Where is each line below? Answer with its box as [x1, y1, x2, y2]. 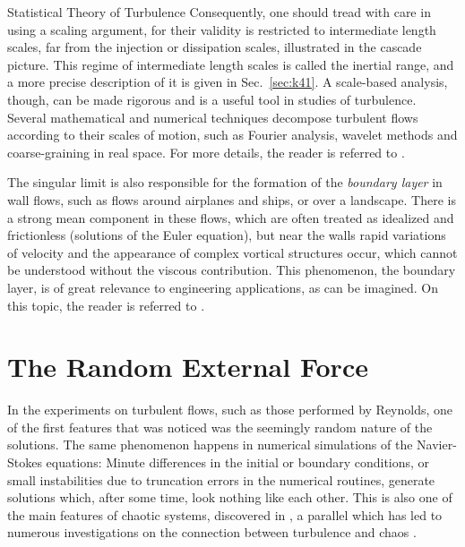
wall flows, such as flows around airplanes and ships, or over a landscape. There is [7, 190, 456, 209]
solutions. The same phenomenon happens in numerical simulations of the [7, 435, 413, 454]
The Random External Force [7, 348, 368, 385]
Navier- [417, 435, 457, 454]
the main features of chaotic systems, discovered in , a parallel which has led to [7, 505, 443, 524]
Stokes [7, 453, 42, 471]
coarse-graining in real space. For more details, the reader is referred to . [7, 142, 405, 161]
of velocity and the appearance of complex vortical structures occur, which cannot [7, 243, 458, 261]
